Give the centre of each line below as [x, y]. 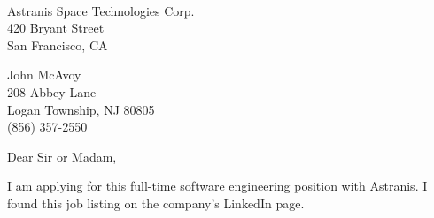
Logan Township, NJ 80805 [81, 109]
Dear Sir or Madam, [62, 156]
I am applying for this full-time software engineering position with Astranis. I [217, 186]
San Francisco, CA [58, 45]
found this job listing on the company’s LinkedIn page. [156, 203]
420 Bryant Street [56, 28]
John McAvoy [44, 75]
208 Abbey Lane [52, 91]
